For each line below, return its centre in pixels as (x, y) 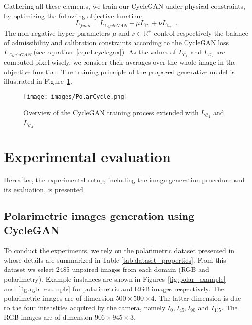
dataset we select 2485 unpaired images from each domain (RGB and (107, 269)
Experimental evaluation (87, 156)
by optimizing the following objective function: (73, 15)
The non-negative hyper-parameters (57, 33)
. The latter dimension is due (198, 298)
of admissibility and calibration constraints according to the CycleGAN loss (117, 42)
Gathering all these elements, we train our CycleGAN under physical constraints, (125, 6)
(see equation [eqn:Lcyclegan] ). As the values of (105, 52)
